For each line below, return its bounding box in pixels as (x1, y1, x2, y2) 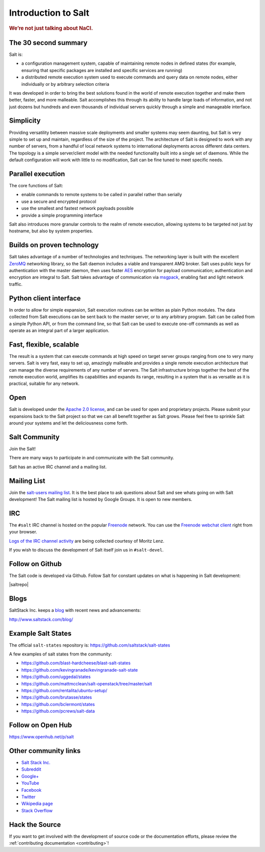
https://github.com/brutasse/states (21, 694, 92, 701)
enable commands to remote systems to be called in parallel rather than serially (21, 192, 183, 198)
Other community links (9, 747, 81, 755)
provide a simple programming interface (21, 212, 103, 218)
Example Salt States (9, 629, 72, 637)
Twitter (21, 794, 36, 800)
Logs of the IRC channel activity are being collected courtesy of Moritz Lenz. (9, 538, 164, 544)
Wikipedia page (21, 801, 53, 806)
